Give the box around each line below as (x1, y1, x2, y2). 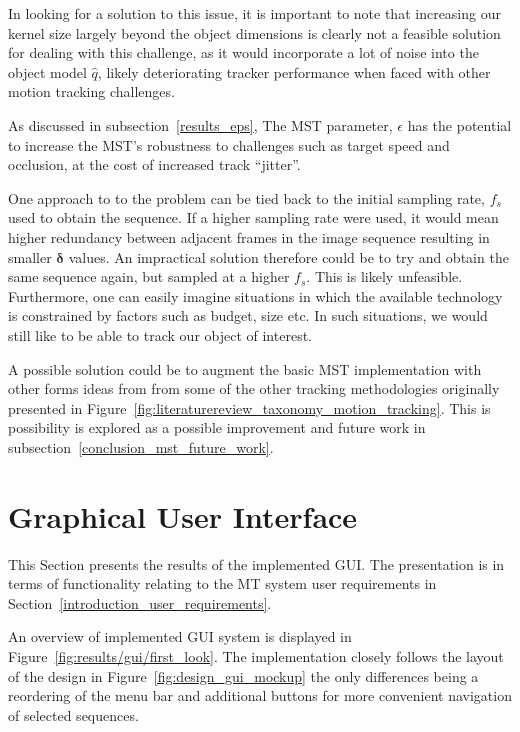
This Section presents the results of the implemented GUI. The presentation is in (8, 553, 505, 574)
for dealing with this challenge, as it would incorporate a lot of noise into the (8, 42, 479, 63)
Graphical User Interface (8, 495, 358, 536)
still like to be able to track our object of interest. (8, 324, 312, 345)
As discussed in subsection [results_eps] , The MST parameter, (8, 114, 393, 135)
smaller (8, 246, 52, 267)
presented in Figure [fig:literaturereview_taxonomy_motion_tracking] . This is (8, 397, 491, 418)
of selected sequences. (8, 704, 139, 725)
